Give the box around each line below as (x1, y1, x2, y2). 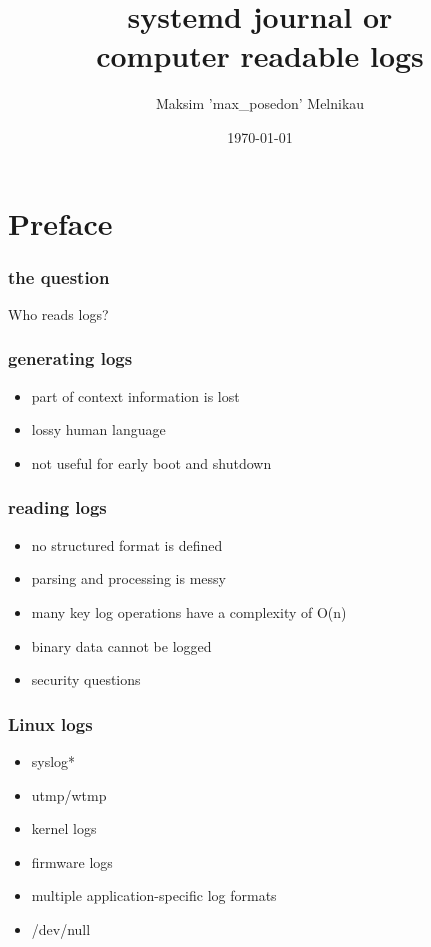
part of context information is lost (31, 385, 240, 406)
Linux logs (8, 711, 93, 736)
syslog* (31, 750, 76, 771)
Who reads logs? (8, 303, 109, 324)
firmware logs (31, 851, 113, 872)
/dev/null (31, 918, 91, 939)
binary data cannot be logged (31, 635, 212, 656)
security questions (31, 669, 141, 690)
